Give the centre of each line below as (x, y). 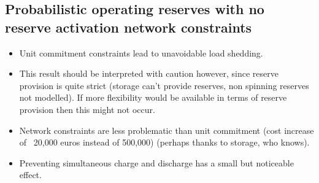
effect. (30, 175)
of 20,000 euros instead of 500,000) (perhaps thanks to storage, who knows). (164, 142)
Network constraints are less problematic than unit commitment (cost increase (167, 130)
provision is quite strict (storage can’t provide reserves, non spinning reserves (164, 85)
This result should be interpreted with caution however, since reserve (149, 73)
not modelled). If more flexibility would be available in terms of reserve (153, 97)
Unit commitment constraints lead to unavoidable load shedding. (141, 53)
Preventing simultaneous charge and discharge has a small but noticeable (156, 162)
